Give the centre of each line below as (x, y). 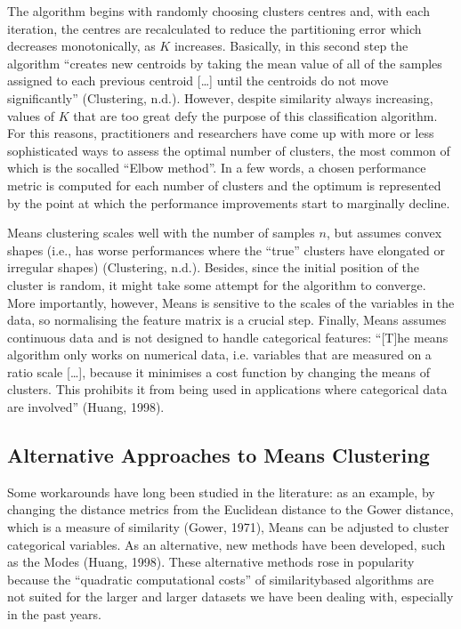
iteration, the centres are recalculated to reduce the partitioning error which (214, 28)
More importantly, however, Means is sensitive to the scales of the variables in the (231, 302)
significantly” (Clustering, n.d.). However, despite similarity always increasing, (220, 97)
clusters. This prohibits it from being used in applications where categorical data (227, 389)
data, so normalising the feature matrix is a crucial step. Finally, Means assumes (227, 320)
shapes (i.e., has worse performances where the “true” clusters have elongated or (226, 250)
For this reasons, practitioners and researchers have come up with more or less (221, 133)
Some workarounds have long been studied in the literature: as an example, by (221, 492)
